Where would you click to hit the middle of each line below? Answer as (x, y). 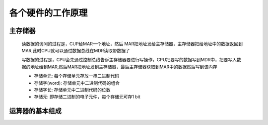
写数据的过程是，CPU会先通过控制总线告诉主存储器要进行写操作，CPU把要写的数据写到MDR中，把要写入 (129, 60)
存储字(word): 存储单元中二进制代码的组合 (77, 83)
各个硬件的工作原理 (48, 13)
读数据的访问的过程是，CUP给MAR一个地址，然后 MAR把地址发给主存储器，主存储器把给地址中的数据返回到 (132, 44)
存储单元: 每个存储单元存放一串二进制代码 (76, 76)
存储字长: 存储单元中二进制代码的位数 (72, 90)
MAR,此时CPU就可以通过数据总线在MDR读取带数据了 (76, 50)
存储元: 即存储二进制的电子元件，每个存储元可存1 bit (87, 97)
